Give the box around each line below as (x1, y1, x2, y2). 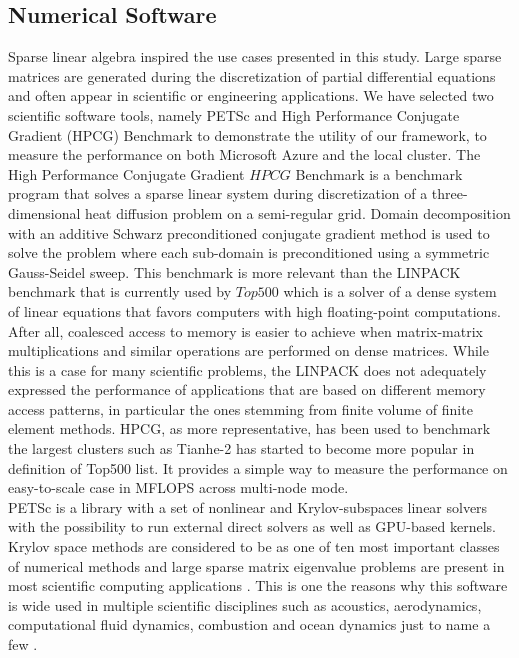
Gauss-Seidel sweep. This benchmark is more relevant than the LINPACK (8, 261, 461, 282)
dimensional (8, 202, 81, 223)
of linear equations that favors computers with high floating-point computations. (8, 300, 501, 321)
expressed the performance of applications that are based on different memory (8, 379, 486, 400)
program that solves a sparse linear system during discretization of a (8, 183, 428, 204)
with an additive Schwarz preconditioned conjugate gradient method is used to (8, 222, 490, 243)
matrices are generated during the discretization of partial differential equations (8, 65, 496, 86)
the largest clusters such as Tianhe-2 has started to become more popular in (8, 438, 475, 459)
